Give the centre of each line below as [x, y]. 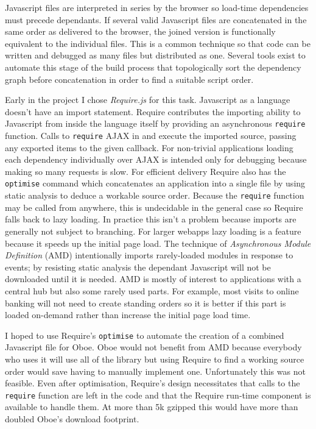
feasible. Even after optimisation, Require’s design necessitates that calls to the [153, 383]
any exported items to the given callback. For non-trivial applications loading [149, 147]
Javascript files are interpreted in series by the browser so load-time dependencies [157, 7]
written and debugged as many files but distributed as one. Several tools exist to [155, 55]
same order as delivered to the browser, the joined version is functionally [140, 31]
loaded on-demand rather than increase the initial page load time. [128, 315]
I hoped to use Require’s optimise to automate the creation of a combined [145, 335]
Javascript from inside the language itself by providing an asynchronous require [155, 123]
